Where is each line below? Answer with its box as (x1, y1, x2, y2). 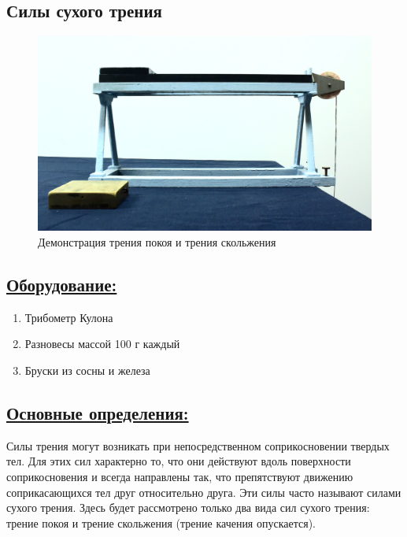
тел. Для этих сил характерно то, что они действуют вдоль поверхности (6, 453, 351, 469)
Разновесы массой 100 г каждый (24, 335, 180, 352)
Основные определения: (6, 400, 189, 424)
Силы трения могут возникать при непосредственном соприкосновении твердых (6, 437, 390, 454)
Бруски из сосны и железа (24, 361, 150, 378)
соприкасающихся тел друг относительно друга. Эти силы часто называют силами (6, 483, 401, 500)
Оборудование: (6, 272, 117, 296)
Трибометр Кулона (24, 309, 113, 325)
